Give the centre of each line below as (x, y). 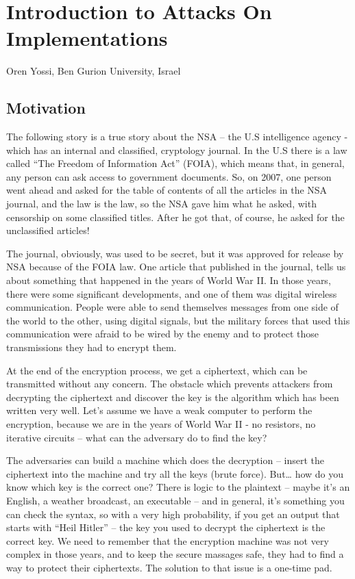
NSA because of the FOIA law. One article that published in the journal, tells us (176, 267)
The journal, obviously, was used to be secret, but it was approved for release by (175, 253)
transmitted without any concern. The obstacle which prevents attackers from (170, 384)
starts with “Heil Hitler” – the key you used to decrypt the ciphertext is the (166, 527)
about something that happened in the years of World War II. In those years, (169, 280)
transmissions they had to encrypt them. (91, 347)
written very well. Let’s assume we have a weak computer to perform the (159, 410)
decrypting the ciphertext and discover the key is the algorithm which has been (173, 397)
